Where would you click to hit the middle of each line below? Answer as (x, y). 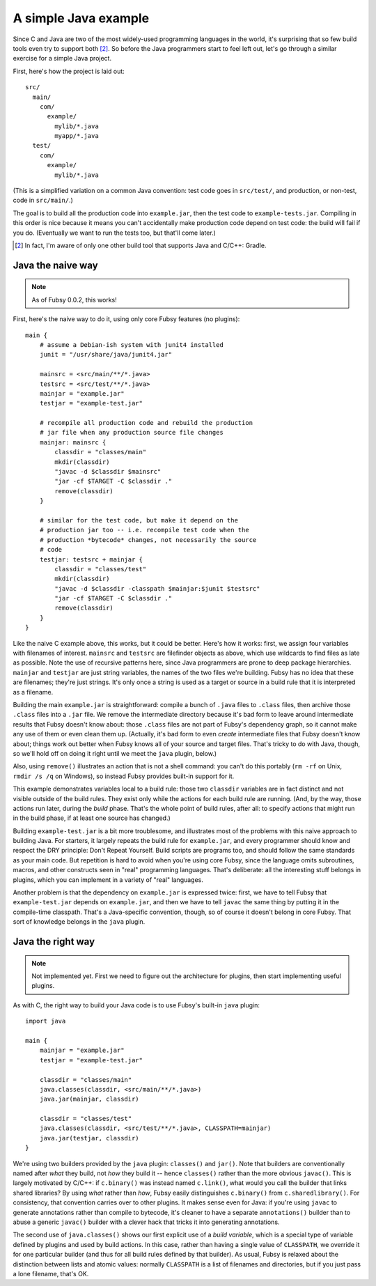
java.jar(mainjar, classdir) (89, 1099)
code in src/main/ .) (43, 200)
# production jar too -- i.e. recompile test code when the (144, 530)
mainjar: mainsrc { (73, 442)
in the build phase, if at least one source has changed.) (92, 818)
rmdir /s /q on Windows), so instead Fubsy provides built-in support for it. (124, 776)
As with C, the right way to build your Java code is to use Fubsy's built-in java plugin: (136, 1005)
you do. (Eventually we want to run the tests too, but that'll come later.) (114, 233)
